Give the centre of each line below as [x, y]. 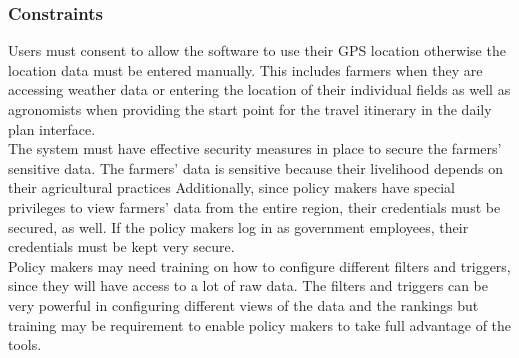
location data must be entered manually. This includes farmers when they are [245, 69]
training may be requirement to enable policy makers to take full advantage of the [260, 324]
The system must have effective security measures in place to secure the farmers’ [255, 148]
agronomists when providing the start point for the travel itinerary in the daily [250, 109]
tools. [25, 344]
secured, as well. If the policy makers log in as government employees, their [238, 226]
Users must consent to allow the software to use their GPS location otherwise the [257, 50]
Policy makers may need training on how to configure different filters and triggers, [259, 265]
